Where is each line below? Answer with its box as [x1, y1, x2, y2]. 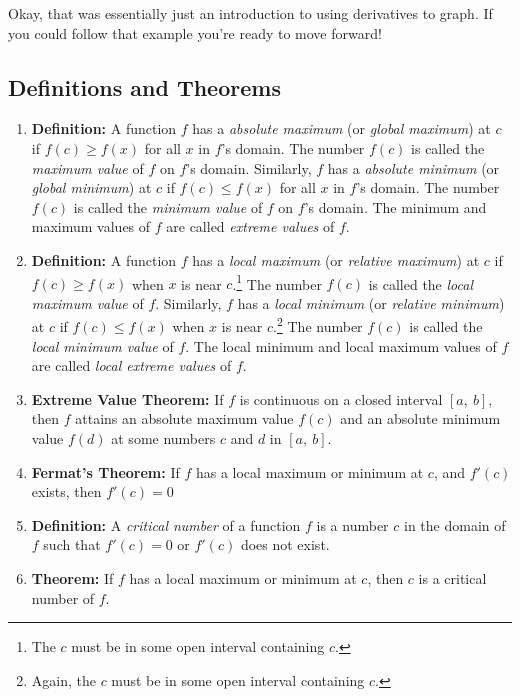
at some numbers [111, 428, 216, 449]
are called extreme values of [166, 216, 335, 237]
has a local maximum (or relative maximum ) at [192, 249, 480, 270]
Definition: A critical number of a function [31, 514, 301, 535]
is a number [316, 514, 389, 535]
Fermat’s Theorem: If [31, 461, 180, 482]
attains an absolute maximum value [75, 408, 294, 429]
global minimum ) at [31, 177, 152, 198]
